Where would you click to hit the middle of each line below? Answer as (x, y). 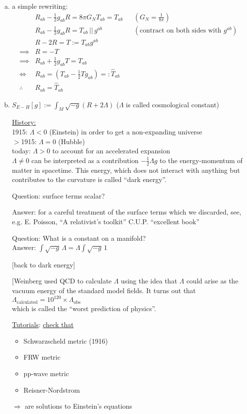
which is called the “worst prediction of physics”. (84, 308)
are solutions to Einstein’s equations (79, 406)
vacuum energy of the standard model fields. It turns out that (104, 290)
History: (24, 122)
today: (21, 151)
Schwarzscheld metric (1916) (66, 340)
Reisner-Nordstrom (52, 389)
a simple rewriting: (40, 6)
